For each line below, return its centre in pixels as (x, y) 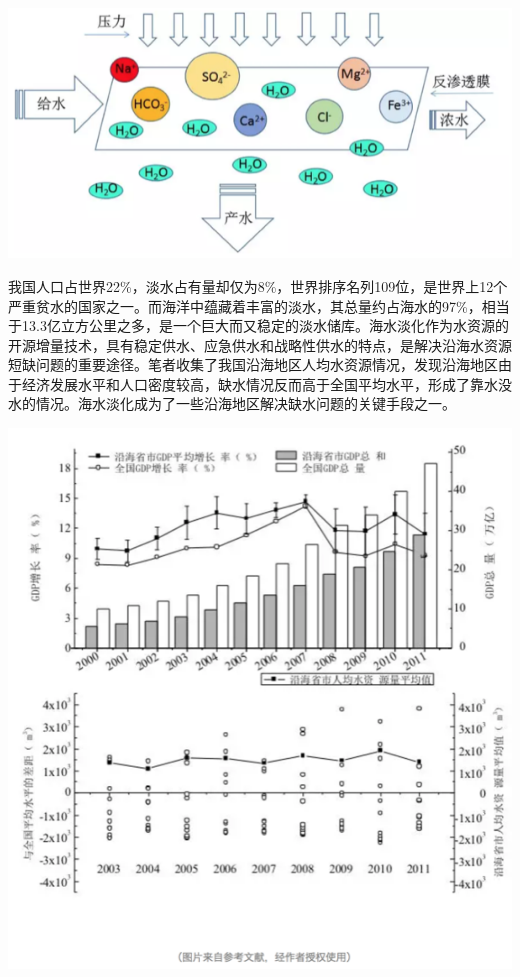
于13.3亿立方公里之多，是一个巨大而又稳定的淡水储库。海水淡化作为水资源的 (258, 325)
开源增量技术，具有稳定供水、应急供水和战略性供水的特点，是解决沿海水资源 (260, 344)
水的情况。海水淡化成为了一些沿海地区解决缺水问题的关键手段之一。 (232, 403)
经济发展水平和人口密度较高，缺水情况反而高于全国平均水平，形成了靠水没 (266, 383)
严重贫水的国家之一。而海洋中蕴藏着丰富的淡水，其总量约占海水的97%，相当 (259, 305)
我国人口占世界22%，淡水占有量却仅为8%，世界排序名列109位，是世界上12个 (258, 285)
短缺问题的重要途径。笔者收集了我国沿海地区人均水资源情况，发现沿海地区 (253, 364)
